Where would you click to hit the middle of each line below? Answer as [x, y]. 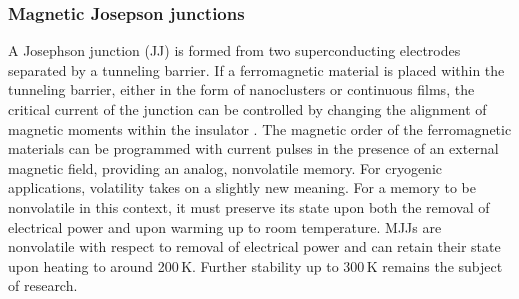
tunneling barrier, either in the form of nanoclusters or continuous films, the [241, 89]
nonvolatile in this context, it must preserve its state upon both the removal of [249, 206]
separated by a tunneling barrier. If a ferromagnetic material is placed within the [256, 69]
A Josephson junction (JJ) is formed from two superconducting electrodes [234, 50]
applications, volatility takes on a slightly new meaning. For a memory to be [242, 187]
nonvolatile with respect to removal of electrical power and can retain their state [254, 246]
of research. [43, 285]
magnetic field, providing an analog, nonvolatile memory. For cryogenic [225, 167]
